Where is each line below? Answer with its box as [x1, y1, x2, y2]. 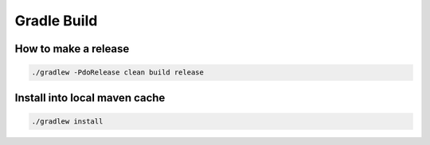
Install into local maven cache [14, 91, 166, 105]
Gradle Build [14, 12, 98, 29]
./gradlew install [31, 116, 104, 126]
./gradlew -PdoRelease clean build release [31, 68, 205, 77]
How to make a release [14, 42, 130, 55]
